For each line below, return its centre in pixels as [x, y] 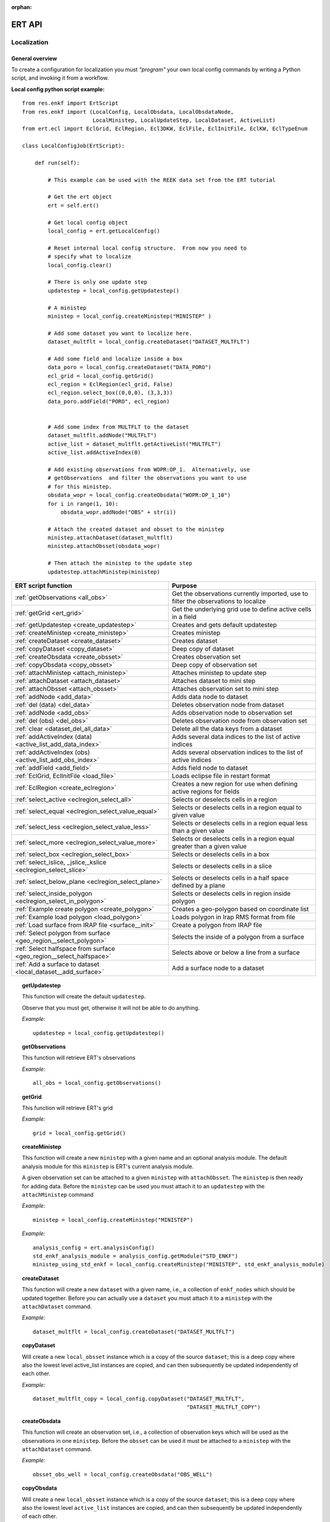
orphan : [22, 7]
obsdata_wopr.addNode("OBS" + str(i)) [118, 512]
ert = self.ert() [74, 205]
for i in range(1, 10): [83, 503]
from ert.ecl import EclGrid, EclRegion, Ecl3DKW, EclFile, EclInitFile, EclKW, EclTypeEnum [165, 129]
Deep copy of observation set [214, 665]
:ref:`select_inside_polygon [54, 894]
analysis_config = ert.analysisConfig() [94, 1247]
